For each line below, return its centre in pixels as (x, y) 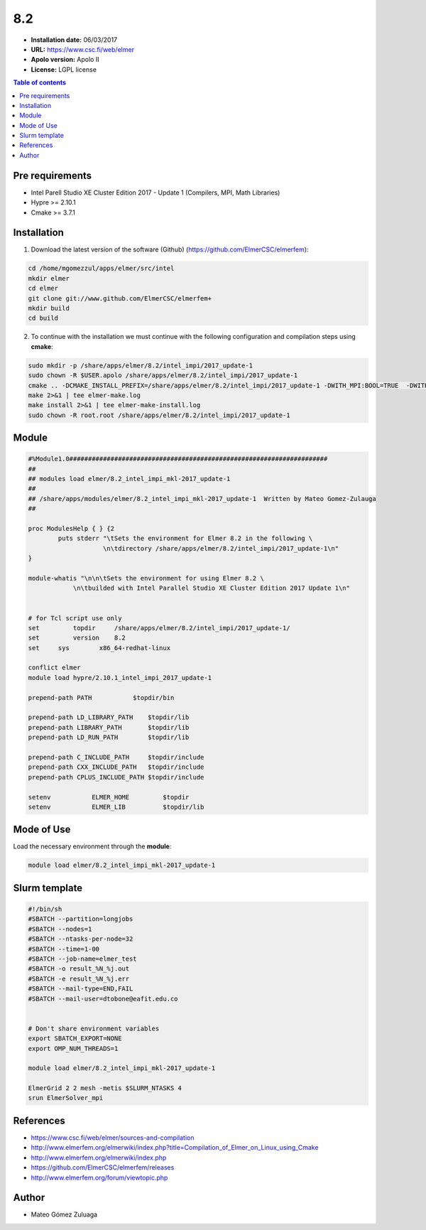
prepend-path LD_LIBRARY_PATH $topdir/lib (109, 717)
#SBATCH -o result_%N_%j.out (79, 969)
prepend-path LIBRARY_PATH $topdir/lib (109, 727)
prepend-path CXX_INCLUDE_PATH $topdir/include (116, 767)
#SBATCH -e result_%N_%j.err (79, 978)
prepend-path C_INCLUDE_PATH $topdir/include (116, 757)
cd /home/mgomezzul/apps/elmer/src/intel (101, 269)
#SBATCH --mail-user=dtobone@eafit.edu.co (103, 999)
